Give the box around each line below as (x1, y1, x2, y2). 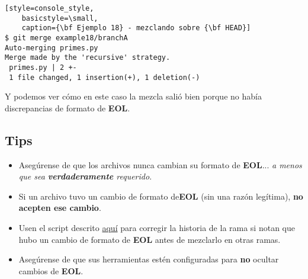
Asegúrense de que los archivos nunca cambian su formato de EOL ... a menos (18, 158, 302, 171)
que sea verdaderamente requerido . (18, 170, 152, 182)
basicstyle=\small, (21, 14, 98, 23)
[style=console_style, (5, 4, 94, 12)
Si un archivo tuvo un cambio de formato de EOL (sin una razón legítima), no (18, 190, 303, 202)
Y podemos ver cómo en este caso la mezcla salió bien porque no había (5, 90, 262, 102)
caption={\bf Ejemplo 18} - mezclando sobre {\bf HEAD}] (21, 24, 251, 33)
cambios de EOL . (18, 264, 84, 277)
